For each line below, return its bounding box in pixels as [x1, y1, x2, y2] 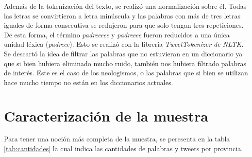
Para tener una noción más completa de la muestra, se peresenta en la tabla [4, 134, 230, 144]
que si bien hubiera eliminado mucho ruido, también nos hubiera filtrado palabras [4, 58, 247, 68]
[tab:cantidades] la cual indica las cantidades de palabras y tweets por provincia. [4, 143, 243, 154]
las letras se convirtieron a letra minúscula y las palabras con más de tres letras [4, 10, 241, 20]
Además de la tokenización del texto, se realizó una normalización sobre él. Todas [4, 1, 247, 11]
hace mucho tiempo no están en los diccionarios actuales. [4, 77, 173, 87]
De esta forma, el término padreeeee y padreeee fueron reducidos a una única [4, 29, 230, 39]
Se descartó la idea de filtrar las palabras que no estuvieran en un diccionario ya [4, 48, 243, 58]
